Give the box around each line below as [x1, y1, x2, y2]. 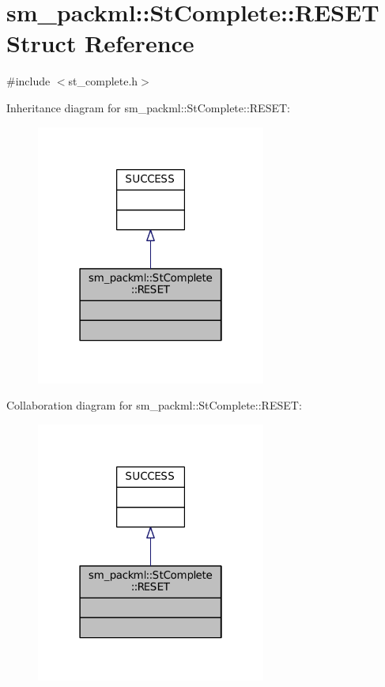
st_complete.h [68, 73, 138, 89]
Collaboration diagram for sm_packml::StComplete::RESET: [6, 397, 302, 413]
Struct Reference [6, 27, 194, 59]
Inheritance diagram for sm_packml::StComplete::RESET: [6, 99, 290, 115]
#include [6, 73, 51, 89]
